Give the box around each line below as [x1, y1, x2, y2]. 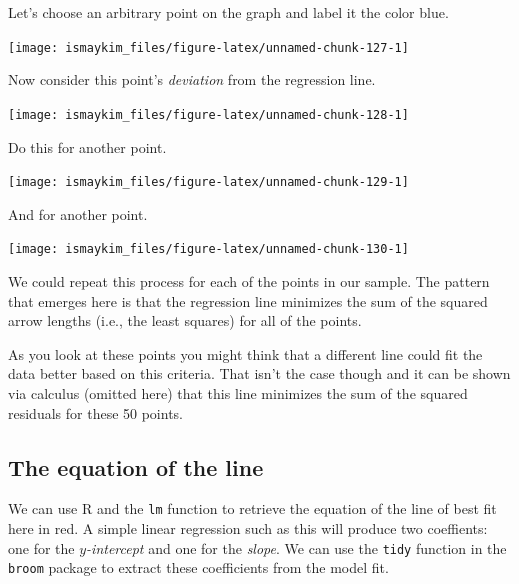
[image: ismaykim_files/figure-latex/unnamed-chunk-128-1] [8, 107, 409, 122]
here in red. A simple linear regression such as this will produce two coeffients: [8, 518, 488, 539]
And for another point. [8, 203, 148, 224]
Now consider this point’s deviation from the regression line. [8, 69, 376, 90]
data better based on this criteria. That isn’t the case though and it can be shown [8, 363, 511, 384]
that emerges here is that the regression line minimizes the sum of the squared [8, 290, 488, 311]
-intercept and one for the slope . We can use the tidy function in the [86, 537, 507, 558]
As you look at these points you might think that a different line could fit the [8, 343, 483, 364]
